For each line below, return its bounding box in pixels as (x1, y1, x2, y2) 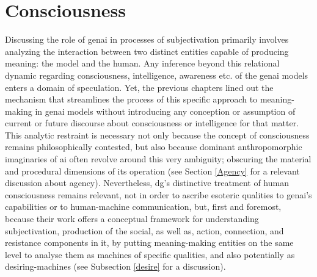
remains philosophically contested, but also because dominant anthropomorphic (5, 140, 302, 153)
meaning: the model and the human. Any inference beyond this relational (5, 57, 280, 70)
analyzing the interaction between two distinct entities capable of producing (5, 45, 289, 57)
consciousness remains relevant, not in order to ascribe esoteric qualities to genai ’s (5, 188, 312, 201)
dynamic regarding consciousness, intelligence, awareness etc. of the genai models (5, 68, 308, 81)
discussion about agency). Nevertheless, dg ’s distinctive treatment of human (5, 176, 289, 189)
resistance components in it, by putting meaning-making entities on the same (5, 236, 294, 249)
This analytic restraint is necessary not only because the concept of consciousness (5, 128, 310, 141)
